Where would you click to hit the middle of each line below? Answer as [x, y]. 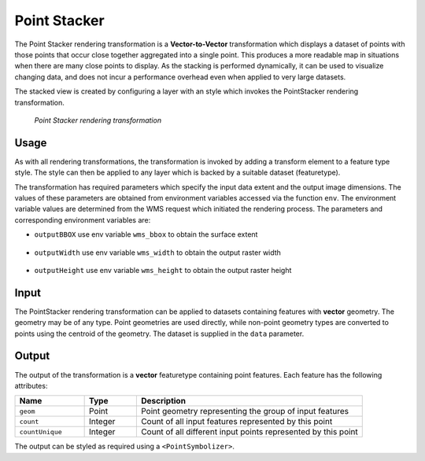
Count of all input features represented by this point [237, 422]
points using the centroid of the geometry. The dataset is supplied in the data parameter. [159, 334]
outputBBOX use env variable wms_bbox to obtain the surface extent [146, 234]
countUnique [41, 431]
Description [163, 401]
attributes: [31, 385]
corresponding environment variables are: [83, 219]
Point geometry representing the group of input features [245, 411]
